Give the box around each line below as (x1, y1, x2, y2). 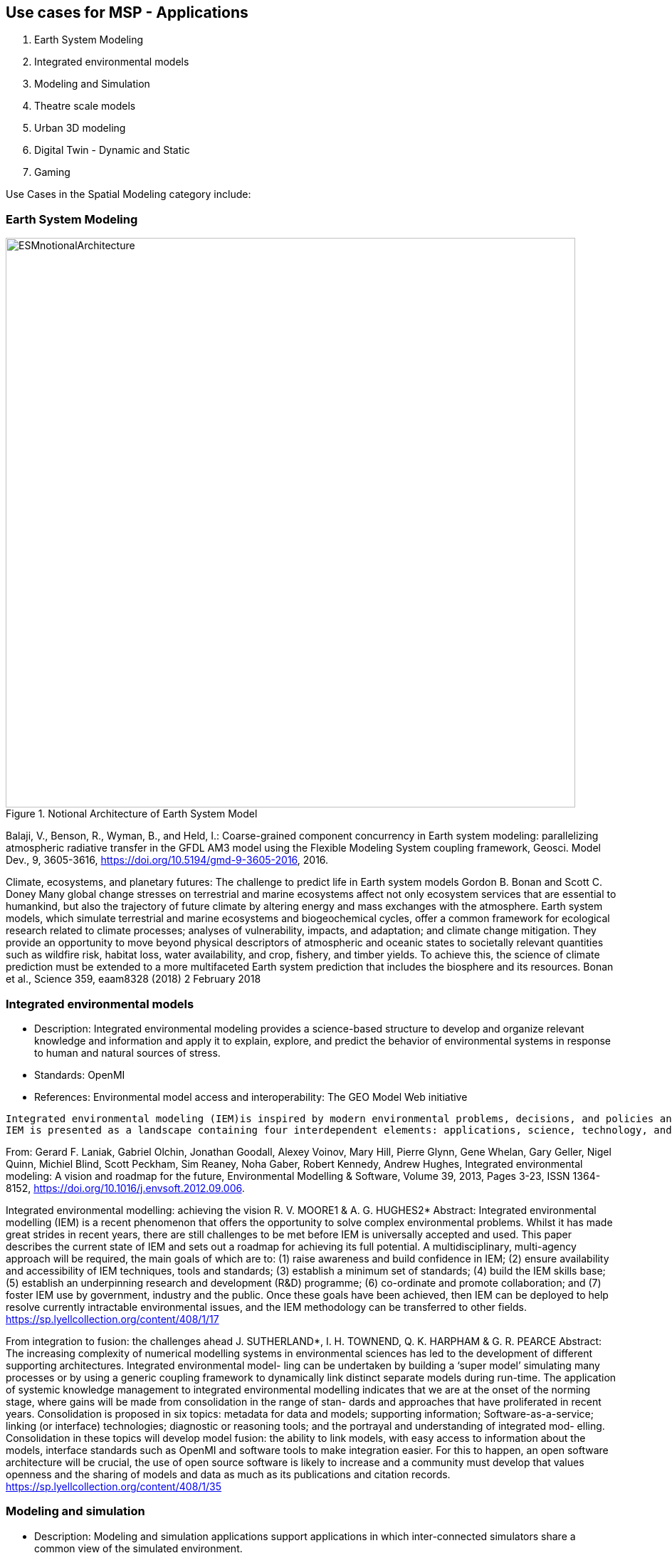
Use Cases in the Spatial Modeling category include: (6, 188, 251, 201)
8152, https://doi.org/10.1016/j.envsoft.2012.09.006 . (6, 1181, 245, 1194)
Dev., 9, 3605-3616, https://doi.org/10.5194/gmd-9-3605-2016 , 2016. (6, 854, 329, 867)
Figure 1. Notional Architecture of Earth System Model (6, 807, 258, 820)
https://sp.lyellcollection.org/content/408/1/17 (6, 1312, 219, 1325)
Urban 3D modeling (34, 122, 126, 135)
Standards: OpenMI (34, 1068, 125, 1081)
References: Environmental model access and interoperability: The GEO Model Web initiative (34, 1090, 468, 1103)
